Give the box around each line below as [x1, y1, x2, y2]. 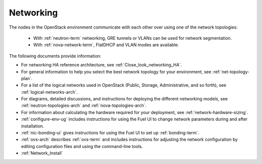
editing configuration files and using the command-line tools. [21, 143, 143, 149]
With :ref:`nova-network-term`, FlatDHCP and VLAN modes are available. [33, 42, 179, 48]
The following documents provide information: [9, 53, 101, 59]
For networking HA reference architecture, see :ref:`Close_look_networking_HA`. [21, 62, 182, 68]
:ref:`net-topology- [212, 68, 250, 75]
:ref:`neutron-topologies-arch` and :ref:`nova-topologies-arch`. [21, 102, 147, 109]
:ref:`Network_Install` [21, 150, 63, 156]
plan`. [21, 75, 33, 81]
